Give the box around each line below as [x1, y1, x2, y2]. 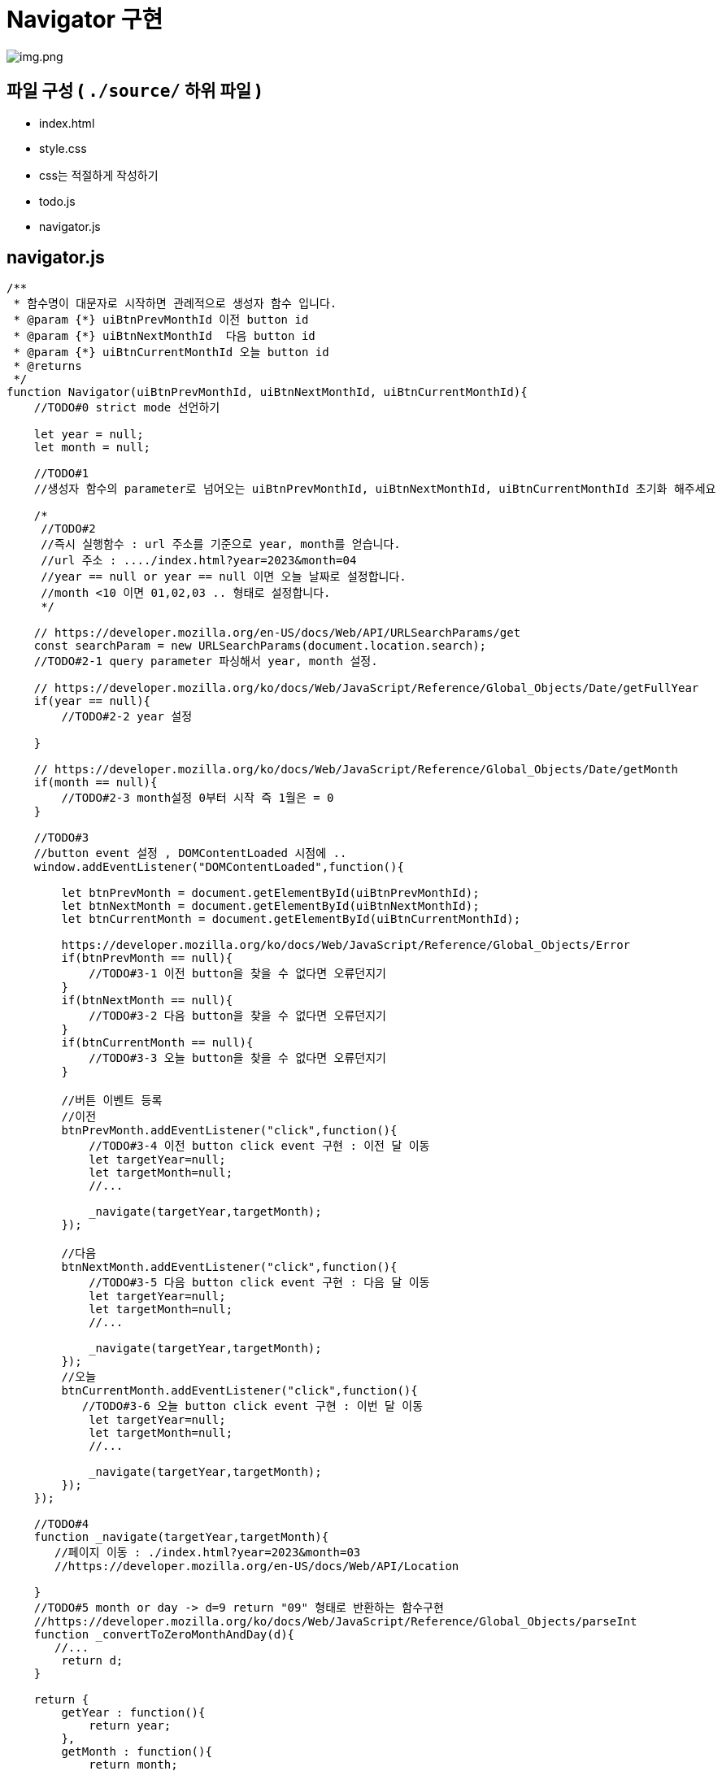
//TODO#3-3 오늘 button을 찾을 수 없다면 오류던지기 [89, 1051, 386, 1065]
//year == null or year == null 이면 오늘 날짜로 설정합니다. [41, 570, 407, 584]
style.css [39, 141, 87, 155]
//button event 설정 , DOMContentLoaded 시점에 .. [33, 846, 347, 860]
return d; [61, 1654, 124, 1668]
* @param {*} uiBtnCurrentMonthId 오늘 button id [13, 346, 329, 359]
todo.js [39, 194, 76, 208]
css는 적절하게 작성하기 [39, 168, 159, 182]
